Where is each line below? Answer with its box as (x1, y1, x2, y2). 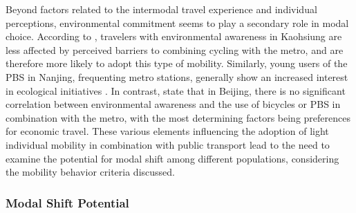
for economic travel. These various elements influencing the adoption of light (6, 124, 329, 138)
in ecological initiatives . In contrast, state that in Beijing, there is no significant (6, 83, 346, 98)
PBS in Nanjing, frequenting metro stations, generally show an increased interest (6, 69, 348, 84)
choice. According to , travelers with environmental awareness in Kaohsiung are (6, 29, 342, 44)
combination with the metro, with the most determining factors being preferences (6, 110, 350, 124)
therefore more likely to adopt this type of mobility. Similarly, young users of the (6, 56, 348, 71)
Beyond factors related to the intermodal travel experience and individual (6, 2, 317, 16)
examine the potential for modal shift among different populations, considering (6, 151, 339, 165)
